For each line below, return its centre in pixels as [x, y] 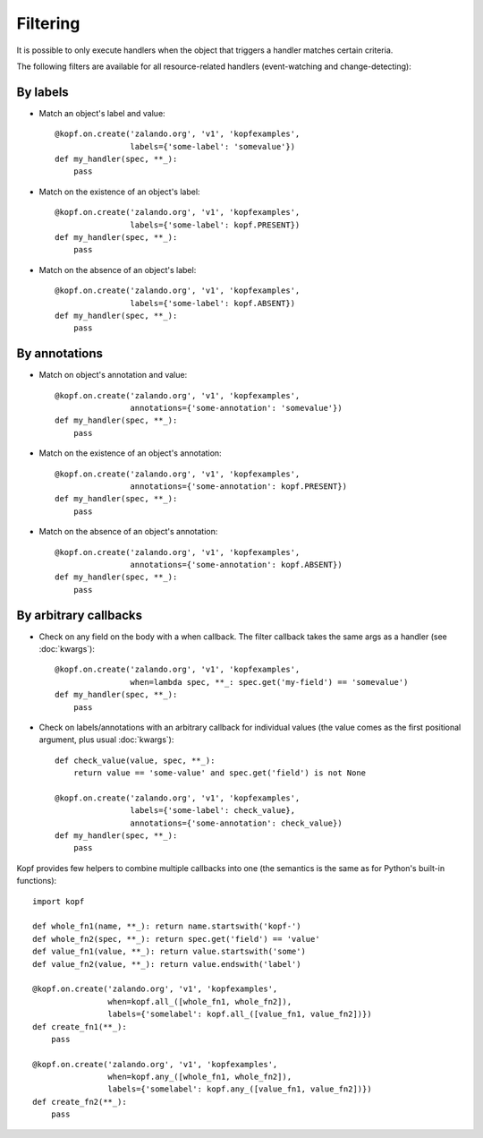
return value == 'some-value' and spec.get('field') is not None [220, 773]
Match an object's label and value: [102, 113]
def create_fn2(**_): [80, 1102]
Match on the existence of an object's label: [119, 192]
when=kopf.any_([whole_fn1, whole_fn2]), [200, 1077]
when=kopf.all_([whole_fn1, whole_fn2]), [200, 1001]
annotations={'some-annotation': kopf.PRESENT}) [239, 486]
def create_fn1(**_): [80, 1027]
